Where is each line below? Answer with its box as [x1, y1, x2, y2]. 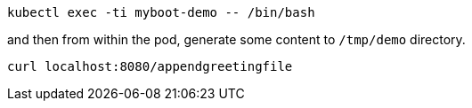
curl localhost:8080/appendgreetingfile [7, 59, 293, 73]
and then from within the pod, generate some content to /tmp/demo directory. [7, 32, 466, 47]
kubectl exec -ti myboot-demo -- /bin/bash [7, 5, 315, 19]
